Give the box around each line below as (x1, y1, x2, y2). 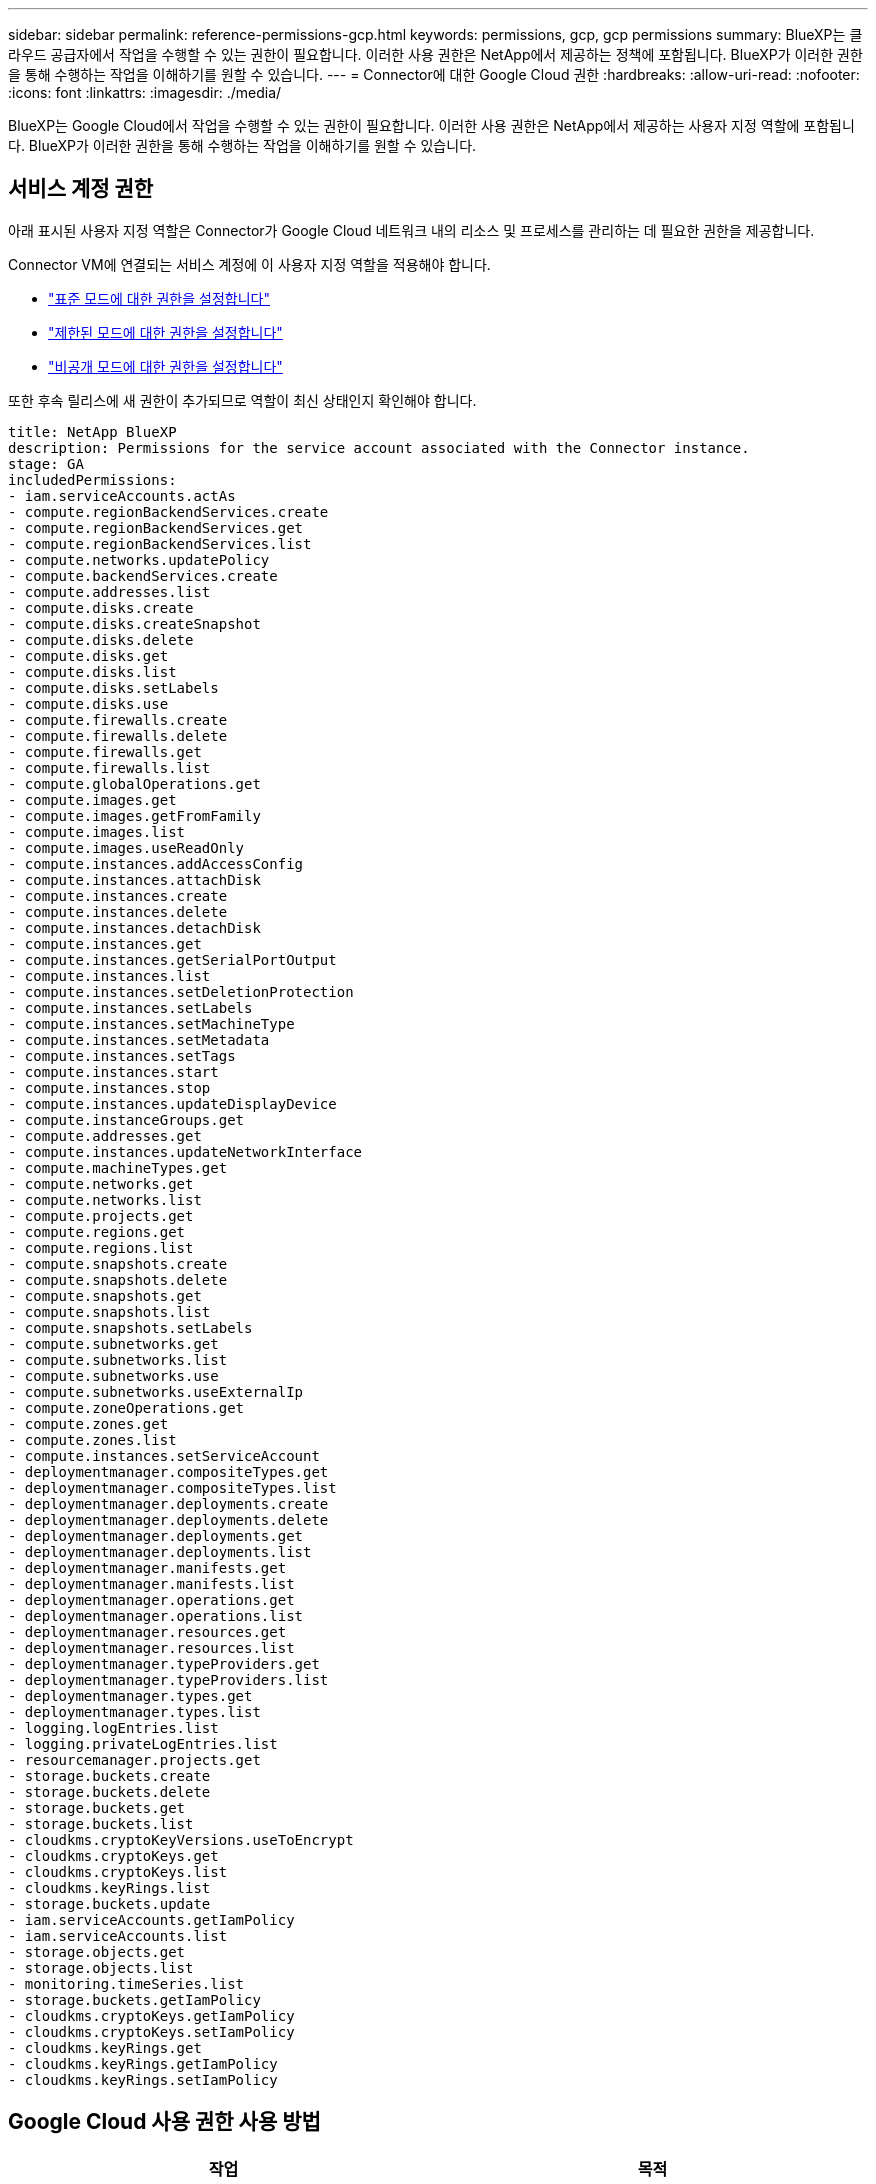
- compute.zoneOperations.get (8, 1399, 245, 1416)
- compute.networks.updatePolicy (8, 551, 270, 568)
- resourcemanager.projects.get (8, 1751, 261, 1768)
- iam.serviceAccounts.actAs (8, 487, 236, 504)
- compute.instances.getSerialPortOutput (8, 951, 337, 968)
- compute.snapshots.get (8, 1287, 202, 1304)
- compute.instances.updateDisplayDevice (8, 1095, 337, 1112)
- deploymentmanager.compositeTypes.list (8, 1479, 337, 1496)
